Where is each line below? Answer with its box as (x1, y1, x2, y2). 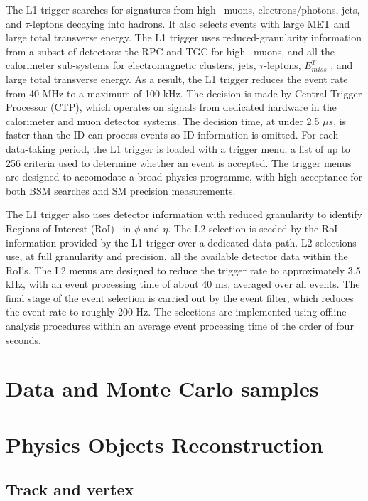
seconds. (6, 332, 41, 347)
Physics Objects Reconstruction (6, 429, 323, 458)
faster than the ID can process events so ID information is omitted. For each (6, 127, 339, 142)
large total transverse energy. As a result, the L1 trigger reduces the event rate (6, 71, 348, 86)
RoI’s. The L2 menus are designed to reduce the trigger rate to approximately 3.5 (6, 262, 361, 277)
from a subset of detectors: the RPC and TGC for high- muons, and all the (6, 43, 335, 58)
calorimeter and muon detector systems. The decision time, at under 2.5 (6, 113, 320, 128)
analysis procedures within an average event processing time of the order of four (6, 318, 354, 333)
